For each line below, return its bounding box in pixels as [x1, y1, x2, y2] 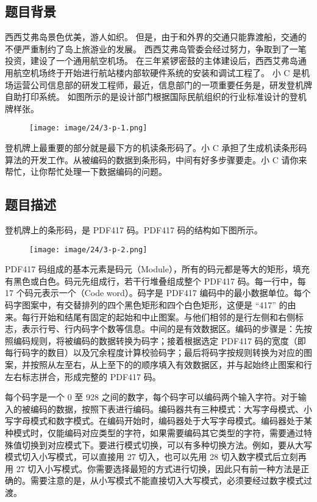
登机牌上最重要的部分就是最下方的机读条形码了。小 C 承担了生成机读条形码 [5, 141, 307, 154]
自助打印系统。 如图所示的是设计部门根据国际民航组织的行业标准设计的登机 [5, 90, 307, 103]
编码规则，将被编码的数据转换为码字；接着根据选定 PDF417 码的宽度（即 [13, 334, 306, 347]
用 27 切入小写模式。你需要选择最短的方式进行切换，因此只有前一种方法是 [5, 462, 301, 475]
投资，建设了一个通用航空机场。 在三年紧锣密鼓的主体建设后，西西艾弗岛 [5, 54, 298, 67]
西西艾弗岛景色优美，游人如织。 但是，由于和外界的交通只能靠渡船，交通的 [5, 30, 307, 43]
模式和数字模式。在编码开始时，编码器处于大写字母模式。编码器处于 [30, 414, 304, 427]
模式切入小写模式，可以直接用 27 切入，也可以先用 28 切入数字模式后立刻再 [5, 450, 307, 463]
